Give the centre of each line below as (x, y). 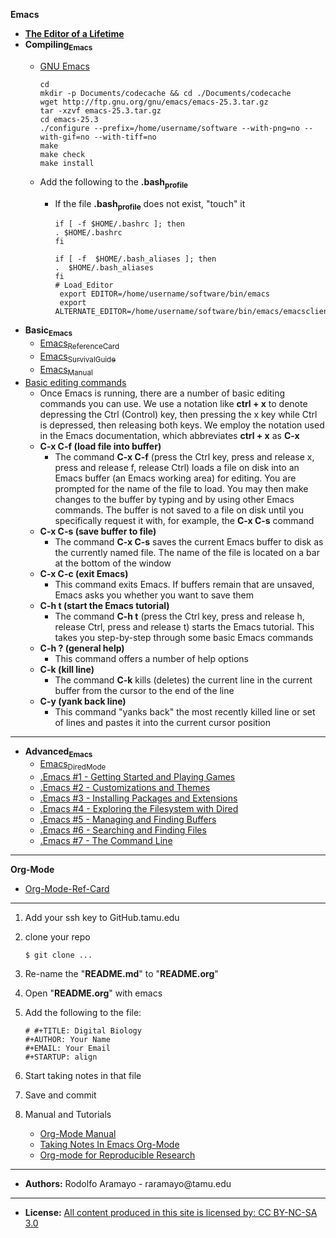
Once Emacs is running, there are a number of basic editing (162, 393)
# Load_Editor (84, 285)
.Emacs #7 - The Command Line (106, 841)
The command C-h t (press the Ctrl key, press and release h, (179, 616)
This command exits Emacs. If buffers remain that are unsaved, (184, 584)
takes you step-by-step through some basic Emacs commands (184, 637)
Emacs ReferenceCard (79, 344)
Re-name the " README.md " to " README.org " (121, 974)
